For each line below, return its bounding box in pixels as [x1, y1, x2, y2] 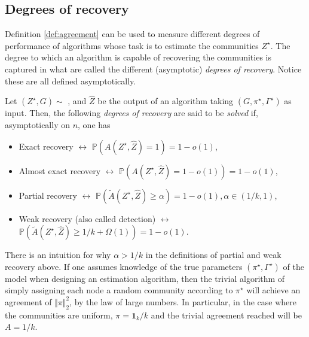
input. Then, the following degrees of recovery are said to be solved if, [5, 107, 258, 119]
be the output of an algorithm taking [97, 95, 234, 107]
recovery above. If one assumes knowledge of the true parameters [5, 260, 243, 272]
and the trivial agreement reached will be [151, 308, 302, 321]
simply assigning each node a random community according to [5, 284, 233, 296]
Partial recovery [19, 189, 77, 201]
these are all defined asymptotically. [5, 74, 136, 87]
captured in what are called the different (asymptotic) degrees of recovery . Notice [5, 62, 302, 75]
